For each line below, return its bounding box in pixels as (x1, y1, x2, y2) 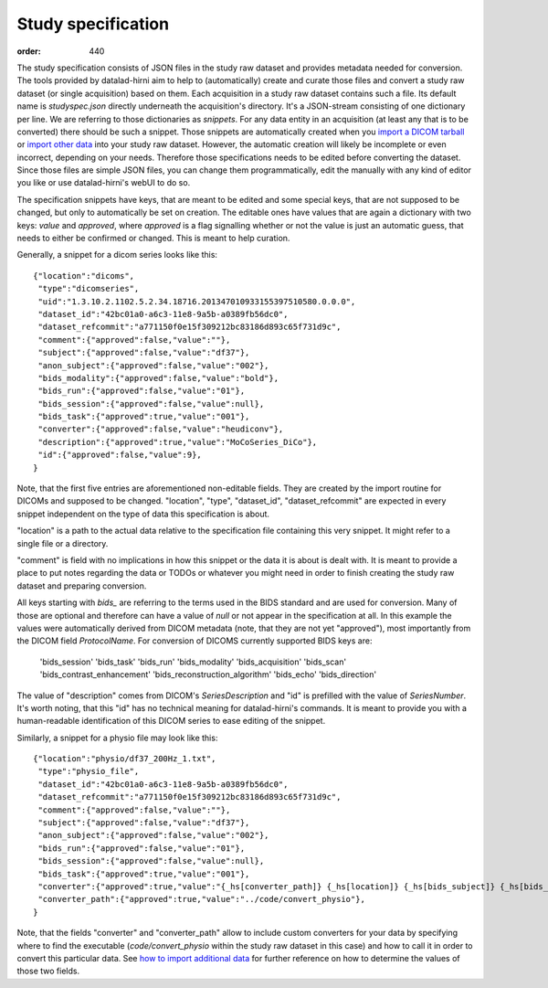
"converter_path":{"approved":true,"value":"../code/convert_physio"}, (37, 894, 365, 905)
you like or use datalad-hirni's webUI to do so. (16, 177, 191, 188)
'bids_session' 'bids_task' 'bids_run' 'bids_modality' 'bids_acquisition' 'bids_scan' (39, 656, 347, 667)
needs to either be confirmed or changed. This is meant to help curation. (16, 233, 290, 244)
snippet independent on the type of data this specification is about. (16, 508, 269, 519)
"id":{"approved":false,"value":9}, (37, 450, 203, 461)
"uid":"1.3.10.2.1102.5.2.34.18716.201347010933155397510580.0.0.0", (37, 296, 356, 306)
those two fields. (16, 965, 80, 977)
